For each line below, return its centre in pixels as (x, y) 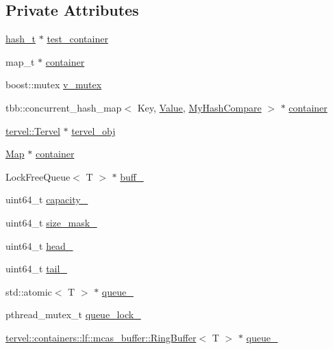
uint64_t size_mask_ (51, 222)
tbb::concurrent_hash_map (64, 107)
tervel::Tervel (33, 130)
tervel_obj (94, 130)
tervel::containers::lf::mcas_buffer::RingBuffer (101, 337)
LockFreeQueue (38, 176)
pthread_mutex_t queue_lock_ (73, 314)
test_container (77, 39)
